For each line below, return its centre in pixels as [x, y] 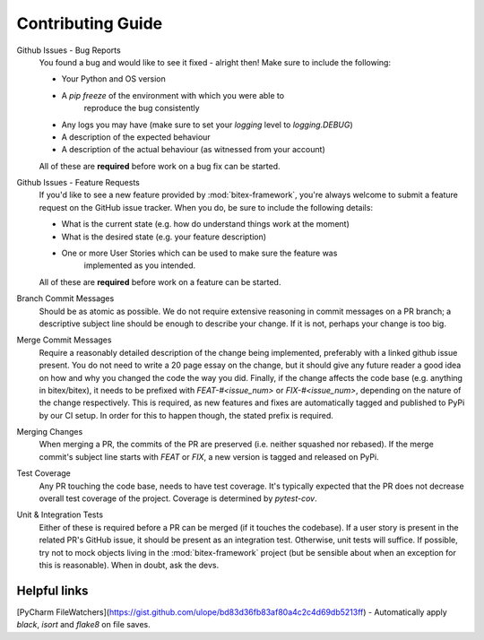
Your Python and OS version [113, 79]
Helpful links [52, 590]
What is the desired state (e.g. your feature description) [164, 237]
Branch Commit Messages [65, 298]
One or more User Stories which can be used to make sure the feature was [199, 253]
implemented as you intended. [140, 265]
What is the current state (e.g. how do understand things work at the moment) [205, 224]
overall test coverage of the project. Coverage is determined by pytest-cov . [178, 498]
